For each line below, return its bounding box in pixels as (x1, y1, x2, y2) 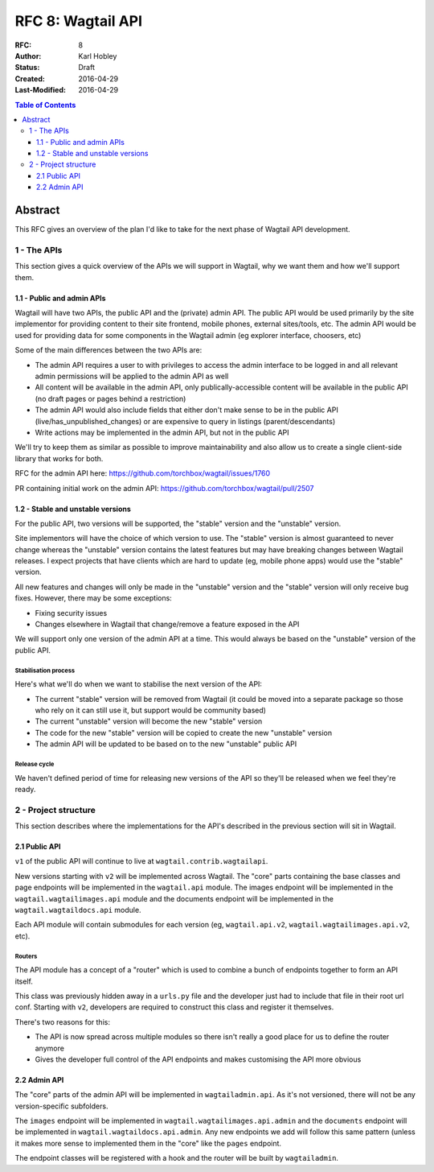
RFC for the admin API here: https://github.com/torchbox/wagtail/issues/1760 (14, 468, 271, 478)
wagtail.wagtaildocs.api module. (14, 906, 141, 915)
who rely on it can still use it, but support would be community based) (35, 705, 267, 715)
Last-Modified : (14, 85, 66, 95)
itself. (14, 976, 34, 986)
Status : (14, 63, 40, 72)
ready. (14, 784, 36, 794)
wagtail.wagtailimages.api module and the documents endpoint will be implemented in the (14, 893, 334, 903)
